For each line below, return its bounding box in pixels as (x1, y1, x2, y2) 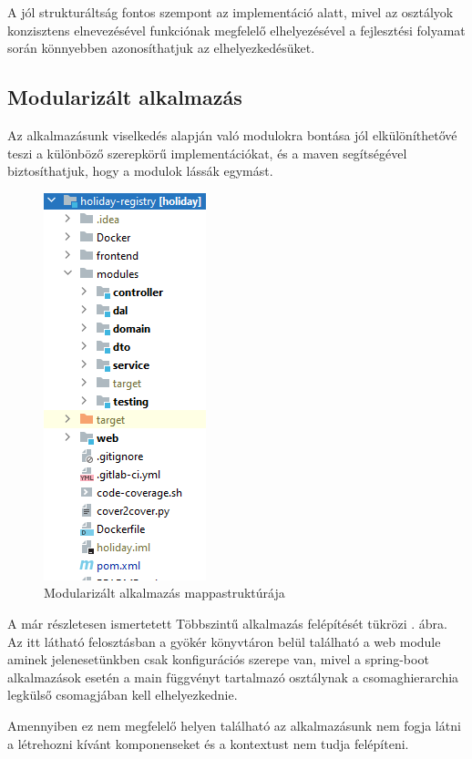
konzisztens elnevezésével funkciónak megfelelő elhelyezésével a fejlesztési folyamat (7, 20, 466, 39)
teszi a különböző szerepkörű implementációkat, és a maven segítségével (7, 143, 407, 162)
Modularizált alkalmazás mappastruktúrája (44, 583, 285, 602)
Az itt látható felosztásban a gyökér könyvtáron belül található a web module (7, 631, 441, 651)
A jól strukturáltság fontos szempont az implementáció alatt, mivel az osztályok (7, 3, 454, 21)
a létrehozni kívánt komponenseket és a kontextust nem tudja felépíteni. (7, 733, 409, 753)
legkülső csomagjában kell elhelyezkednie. (7, 685, 238, 704)
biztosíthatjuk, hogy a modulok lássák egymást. (7, 161, 273, 180)
